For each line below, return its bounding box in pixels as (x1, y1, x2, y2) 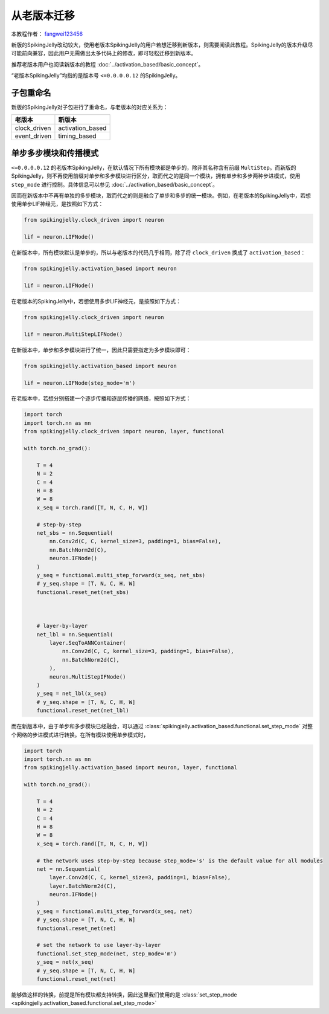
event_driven (14, 132, 52, 140)
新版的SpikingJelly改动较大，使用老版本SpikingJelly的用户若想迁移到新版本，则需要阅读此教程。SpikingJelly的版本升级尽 (11, 41, 313, 48)
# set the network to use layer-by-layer (36, 941, 161, 949)
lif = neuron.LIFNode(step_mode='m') (24, 379, 136, 386)
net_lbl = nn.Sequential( (36, 631, 113, 638)
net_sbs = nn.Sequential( (36, 529, 113, 536)
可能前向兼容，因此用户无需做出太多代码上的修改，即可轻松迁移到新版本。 (11, 50, 196, 57)
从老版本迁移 (11, 9, 75, 22)
